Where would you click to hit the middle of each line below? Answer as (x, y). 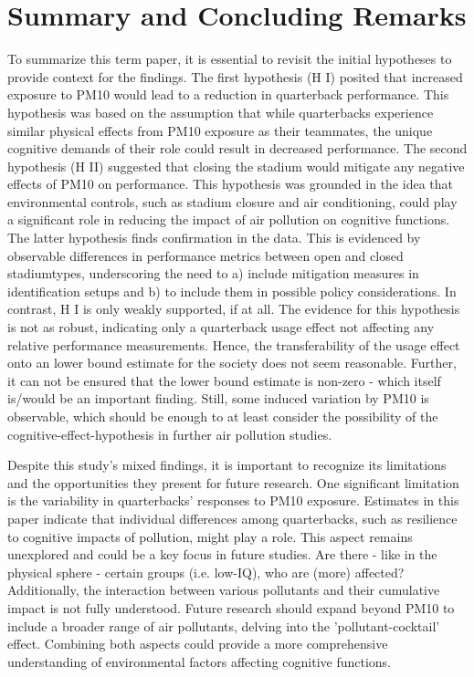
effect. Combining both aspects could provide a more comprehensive (198, 644)
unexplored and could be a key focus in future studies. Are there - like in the (222, 554)
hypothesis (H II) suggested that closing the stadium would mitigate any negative (236, 166)
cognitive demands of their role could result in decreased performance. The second (237, 148)
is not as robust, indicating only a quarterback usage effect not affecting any (221, 327)
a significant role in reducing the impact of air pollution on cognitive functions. (229, 219)
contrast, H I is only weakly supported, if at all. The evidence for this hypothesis (234, 309)
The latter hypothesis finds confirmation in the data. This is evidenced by (214, 238)
